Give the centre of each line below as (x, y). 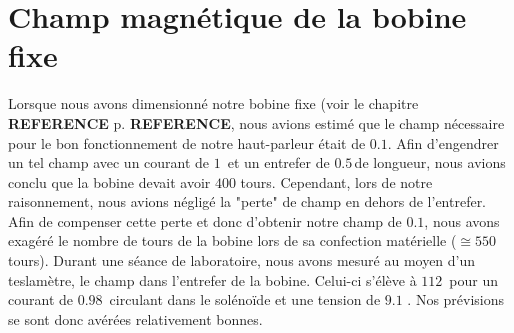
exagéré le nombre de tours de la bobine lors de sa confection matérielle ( (232, 240)
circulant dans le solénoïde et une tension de (245, 299)
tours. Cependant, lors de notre (336, 181)
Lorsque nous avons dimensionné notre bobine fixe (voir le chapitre (213, 103)
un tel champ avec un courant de (109, 162)
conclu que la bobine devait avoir (109, 181)
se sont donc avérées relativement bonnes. (135, 318)
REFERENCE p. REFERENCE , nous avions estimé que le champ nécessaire (256, 122)
